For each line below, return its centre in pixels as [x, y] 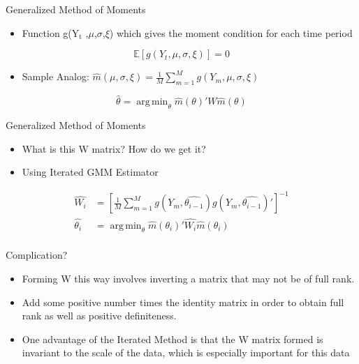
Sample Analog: [56, 76]
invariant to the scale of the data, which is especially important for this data [186, 352]
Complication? [37, 255]
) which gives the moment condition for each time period [231, 32]
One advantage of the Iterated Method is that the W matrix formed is [173, 339]
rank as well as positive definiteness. [99, 316]
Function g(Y [51, 32]
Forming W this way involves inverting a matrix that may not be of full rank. [188, 278]
